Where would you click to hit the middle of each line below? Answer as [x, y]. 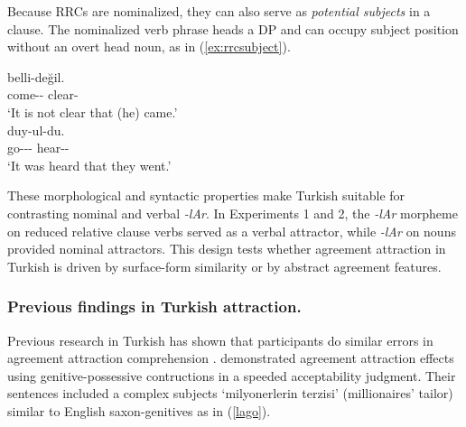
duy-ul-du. [36, 130]
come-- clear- [43, 94]
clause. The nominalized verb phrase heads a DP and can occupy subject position [233, 28]
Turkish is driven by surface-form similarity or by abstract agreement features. [224, 266]
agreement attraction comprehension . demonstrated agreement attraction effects [231, 358]
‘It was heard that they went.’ [89, 165]
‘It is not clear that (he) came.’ [93, 111]
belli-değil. [36, 76]
